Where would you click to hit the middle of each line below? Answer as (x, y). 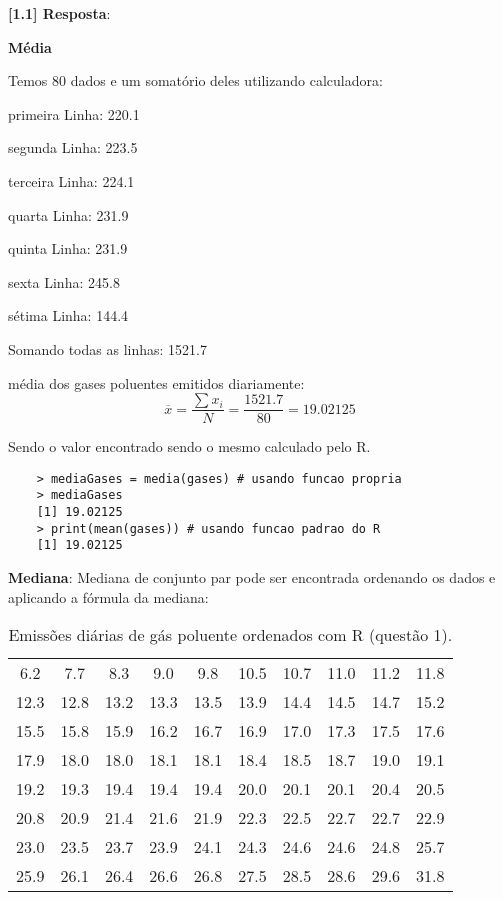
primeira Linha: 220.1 (74, 113)
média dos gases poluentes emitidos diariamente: (156, 382)
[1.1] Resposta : (59, 13)
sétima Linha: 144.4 (68, 315)
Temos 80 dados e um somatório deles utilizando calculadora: (195, 80)
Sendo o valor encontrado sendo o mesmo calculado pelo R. (189, 446)
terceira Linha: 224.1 (71, 180)
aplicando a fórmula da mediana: (108, 596)
